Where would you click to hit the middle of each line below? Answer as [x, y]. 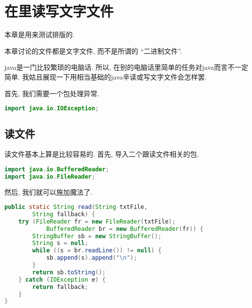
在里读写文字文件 [59, 11]
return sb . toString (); [69, 272]
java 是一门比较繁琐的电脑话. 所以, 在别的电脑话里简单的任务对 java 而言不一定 [126, 67]
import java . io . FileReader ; [50, 176]
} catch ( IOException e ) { [62, 279]
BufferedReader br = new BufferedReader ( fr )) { [125, 229]
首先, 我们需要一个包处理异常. [52, 93]
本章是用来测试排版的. [39, 34]
